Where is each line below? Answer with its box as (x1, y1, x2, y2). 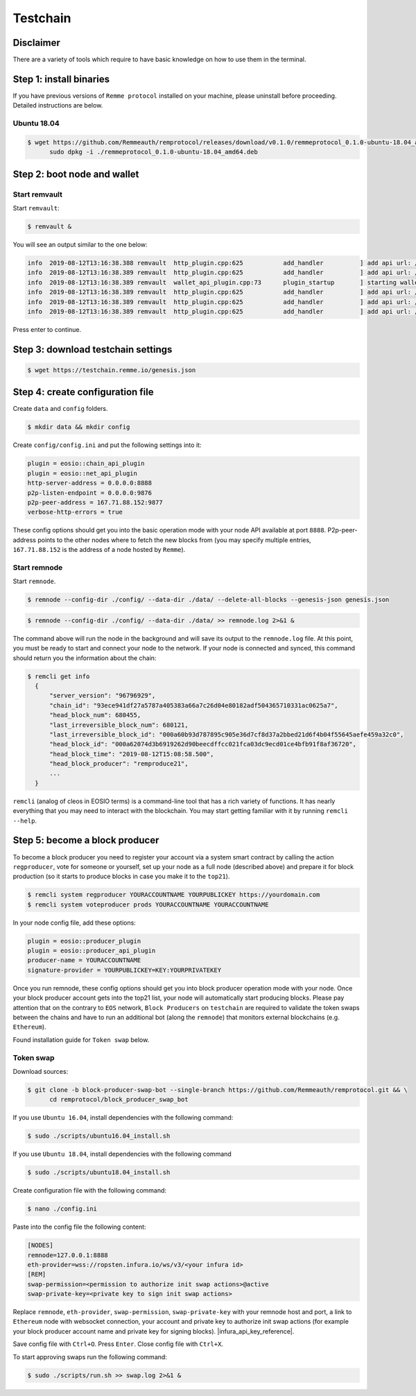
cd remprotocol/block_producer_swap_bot (49, 1095, 189, 1104)
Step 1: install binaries (12, 73, 110, 85)
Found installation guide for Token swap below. (12, 1035, 150, 1044)
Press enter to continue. (12, 325, 82, 333)
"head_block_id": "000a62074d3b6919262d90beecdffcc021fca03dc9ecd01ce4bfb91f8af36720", (49, 740, 357, 748)
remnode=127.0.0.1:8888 (27, 1251, 109, 1259)
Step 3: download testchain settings (12, 344, 173, 355)
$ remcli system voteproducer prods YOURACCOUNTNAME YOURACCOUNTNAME (27, 900, 269, 909)
